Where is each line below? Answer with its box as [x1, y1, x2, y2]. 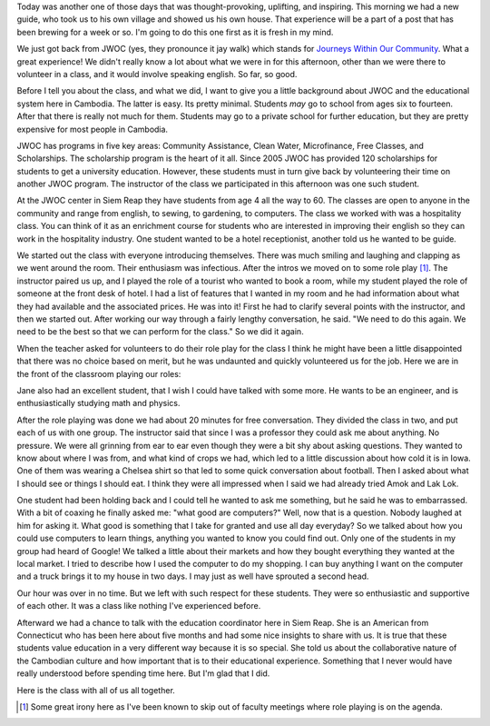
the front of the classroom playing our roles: [16, 368, 181, 379]
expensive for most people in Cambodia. [16, 124, 168, 134]
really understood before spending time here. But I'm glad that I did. [16, 668, 270, 679]
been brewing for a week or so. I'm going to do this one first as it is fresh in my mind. [16, 26, 334, 37]
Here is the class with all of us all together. [16, 684, 176, 695]
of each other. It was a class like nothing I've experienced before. [16, 601, 261, 612]
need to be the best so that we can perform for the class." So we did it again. [16, 326, 304, 337]
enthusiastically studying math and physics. [16, 398, 181, 409]
